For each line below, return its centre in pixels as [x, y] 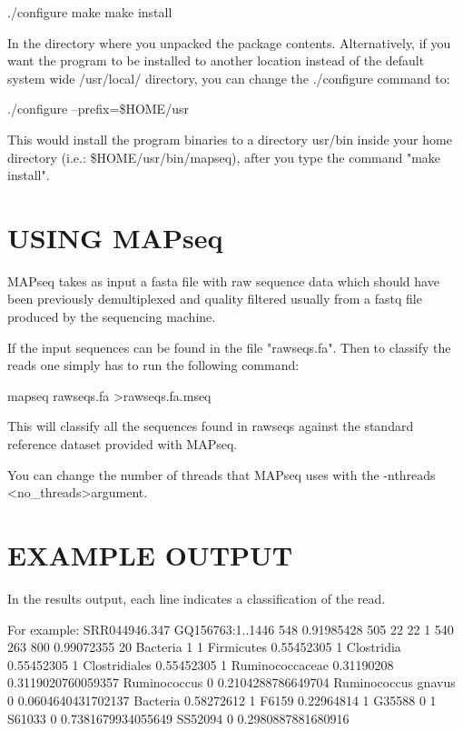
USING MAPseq [115, 237]
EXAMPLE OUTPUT [150, 555]
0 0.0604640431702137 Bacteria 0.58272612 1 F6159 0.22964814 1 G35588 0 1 [222, 700]
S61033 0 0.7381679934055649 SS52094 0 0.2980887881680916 [178, 718]
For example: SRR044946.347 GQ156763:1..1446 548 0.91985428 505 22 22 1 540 [231, 629]
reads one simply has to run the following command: [153, 365]
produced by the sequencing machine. [112, 317]
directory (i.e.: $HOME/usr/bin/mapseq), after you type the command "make [224, 157]
